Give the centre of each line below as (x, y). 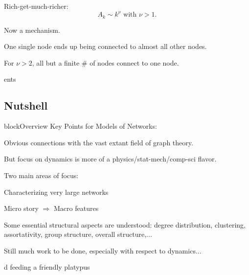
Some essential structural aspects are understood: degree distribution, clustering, (125, 224)
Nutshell (26, 105)
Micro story (21, 208)
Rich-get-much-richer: (36, 6)
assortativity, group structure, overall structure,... (78, 234)
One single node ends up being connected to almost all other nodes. (105, 46)
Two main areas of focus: (41, 175)
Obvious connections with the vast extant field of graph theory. (99, 142)
